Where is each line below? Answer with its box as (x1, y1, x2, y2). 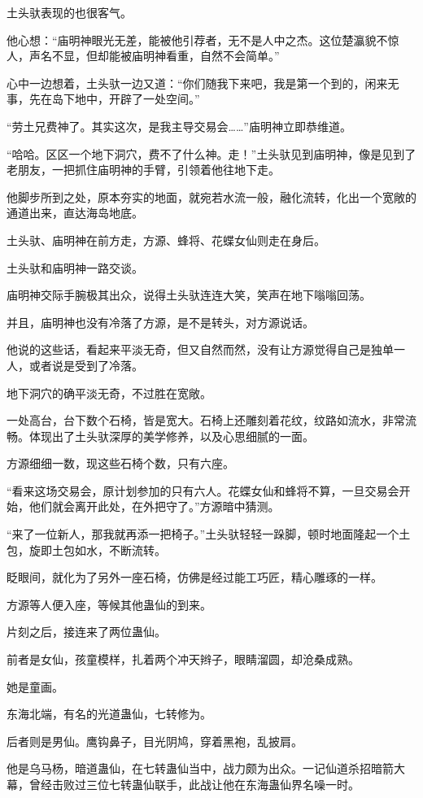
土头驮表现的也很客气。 (7, 4, 132, 20)
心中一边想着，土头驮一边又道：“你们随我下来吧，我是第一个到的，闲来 (7, 74, 388, 91)
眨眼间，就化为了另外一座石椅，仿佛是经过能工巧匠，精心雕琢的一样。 (7, 569, 382, 586)
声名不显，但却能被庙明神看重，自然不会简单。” (28, 47, 280, 64)
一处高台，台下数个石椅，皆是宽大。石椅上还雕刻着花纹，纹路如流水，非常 (7, 412, 405, 429)
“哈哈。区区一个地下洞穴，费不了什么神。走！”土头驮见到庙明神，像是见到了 (7, 145, 416, 162)
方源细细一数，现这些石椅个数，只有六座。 (7, 455, 234, 472)
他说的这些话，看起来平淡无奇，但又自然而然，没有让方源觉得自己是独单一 (7, 341, 405, 358)
